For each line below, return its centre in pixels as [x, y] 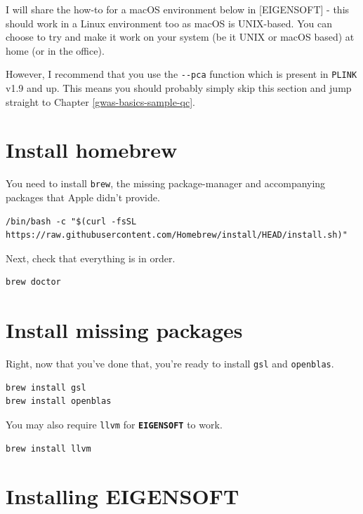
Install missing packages [124, 330]
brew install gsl [46, 387]
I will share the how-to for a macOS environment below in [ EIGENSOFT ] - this [178, 9]
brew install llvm [48, 448]
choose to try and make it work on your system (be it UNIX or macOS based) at [180, 37]
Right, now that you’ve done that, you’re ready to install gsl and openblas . [170, 364]
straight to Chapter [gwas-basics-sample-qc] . [100, 101]
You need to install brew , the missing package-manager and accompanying [166, 183]
